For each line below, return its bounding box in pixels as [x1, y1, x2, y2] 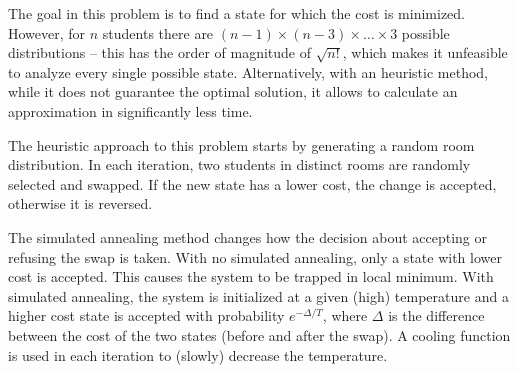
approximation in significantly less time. [8, 100, 253, 121]
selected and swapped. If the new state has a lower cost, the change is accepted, [8, 173, 497, 194]
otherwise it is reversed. [8, 193, 153, 214]
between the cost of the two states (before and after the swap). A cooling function [8, 324, 511, 345]
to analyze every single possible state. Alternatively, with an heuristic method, [8, 61, 489, 82]
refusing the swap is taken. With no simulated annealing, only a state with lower [8, 246, 502, 267]
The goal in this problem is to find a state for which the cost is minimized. [8, 3, 465, 23]
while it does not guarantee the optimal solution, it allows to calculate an [8, 81, 458, 102]
